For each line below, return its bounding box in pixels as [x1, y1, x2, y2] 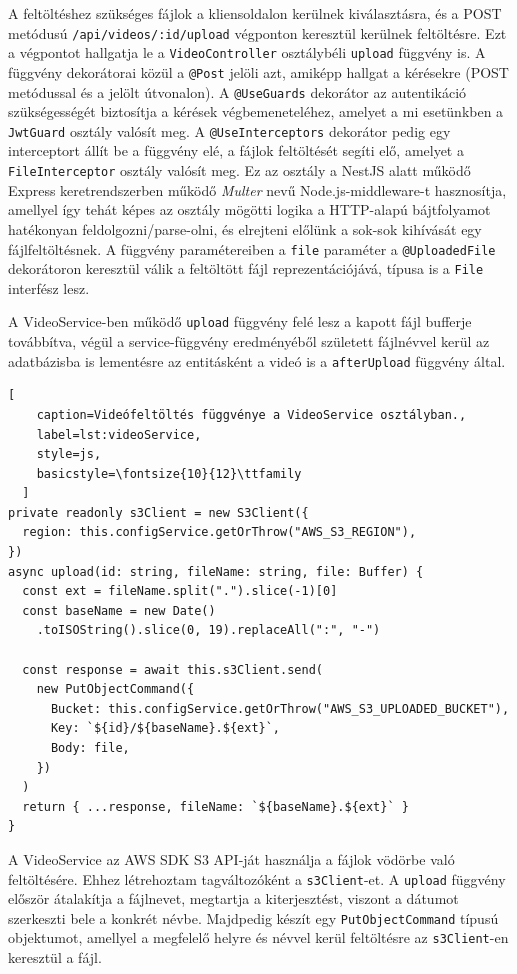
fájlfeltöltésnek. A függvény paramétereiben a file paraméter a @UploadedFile [8, 238, 496, 259]
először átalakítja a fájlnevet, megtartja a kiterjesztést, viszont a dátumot [8, 888, 459, 909]
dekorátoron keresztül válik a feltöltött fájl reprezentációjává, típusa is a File [8, 258, 484, 279]
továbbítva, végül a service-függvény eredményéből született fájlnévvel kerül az [8, 331, 490, 352]
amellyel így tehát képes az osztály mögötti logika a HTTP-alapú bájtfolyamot [8, 199, 491, 220]
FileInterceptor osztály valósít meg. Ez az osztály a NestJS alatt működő [8, 160, 471, 181]
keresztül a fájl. [8, 947, 102, 968]
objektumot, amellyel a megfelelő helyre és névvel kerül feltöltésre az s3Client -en [8, 927, 509, 948]
